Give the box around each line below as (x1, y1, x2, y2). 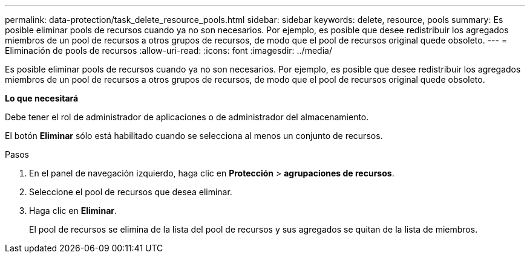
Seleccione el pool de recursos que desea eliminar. (29, 187, 232, 197)
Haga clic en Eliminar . (29, 205, 117, 216)
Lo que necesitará (5, 93, 79, 103)
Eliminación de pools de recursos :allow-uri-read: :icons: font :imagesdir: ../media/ (5, 45, 332, 56)
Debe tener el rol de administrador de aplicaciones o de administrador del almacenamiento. (5, 112, 369, 122)
